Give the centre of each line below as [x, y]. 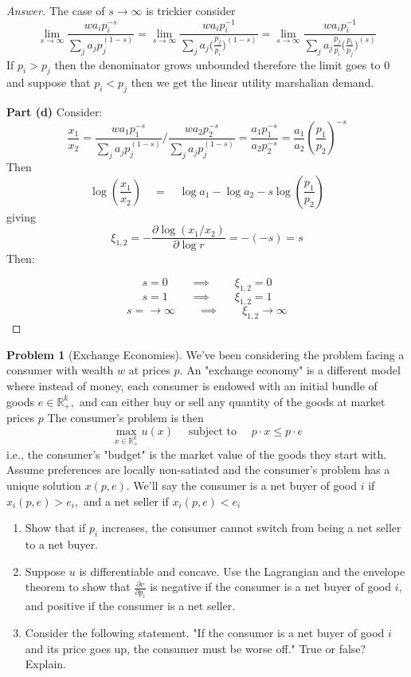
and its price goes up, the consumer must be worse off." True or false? [196, 648]
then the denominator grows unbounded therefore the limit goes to [217, 64]
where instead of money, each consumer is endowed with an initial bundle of [192, 385]
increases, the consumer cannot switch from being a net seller [251, 528]
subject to [213, 431]
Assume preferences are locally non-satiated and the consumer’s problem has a [198, 470]
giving [21, 216]
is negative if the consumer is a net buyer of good [271, 587]
